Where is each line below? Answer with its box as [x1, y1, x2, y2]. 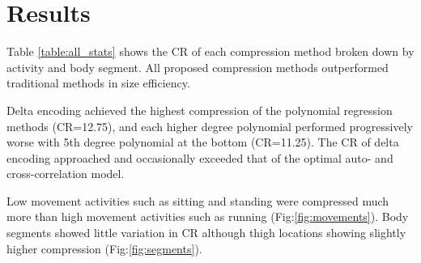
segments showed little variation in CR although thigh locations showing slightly [6, 224, 406, 241]
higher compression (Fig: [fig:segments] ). [6, 240, 202, 257]
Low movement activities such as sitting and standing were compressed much [6, 192, 389, 209]
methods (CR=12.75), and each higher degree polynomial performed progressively [6, 117, 413, 134]
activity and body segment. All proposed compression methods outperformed [6, 58, 389, 75]
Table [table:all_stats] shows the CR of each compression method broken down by [6, 43, 415, 60]
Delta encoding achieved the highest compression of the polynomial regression [6, 101, 393, 118]
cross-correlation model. [6, 165, 125, 182]
